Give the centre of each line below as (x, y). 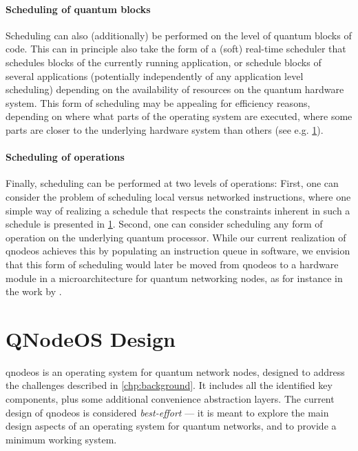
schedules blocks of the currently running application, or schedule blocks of (164, 62)
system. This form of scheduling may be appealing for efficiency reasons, (158, 102)
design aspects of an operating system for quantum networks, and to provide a (171, 426)
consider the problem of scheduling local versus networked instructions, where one (178, 196)
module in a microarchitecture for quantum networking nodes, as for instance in (174, 278)
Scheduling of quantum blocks (78, 9)
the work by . (34, 291)
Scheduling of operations (65, 157)
